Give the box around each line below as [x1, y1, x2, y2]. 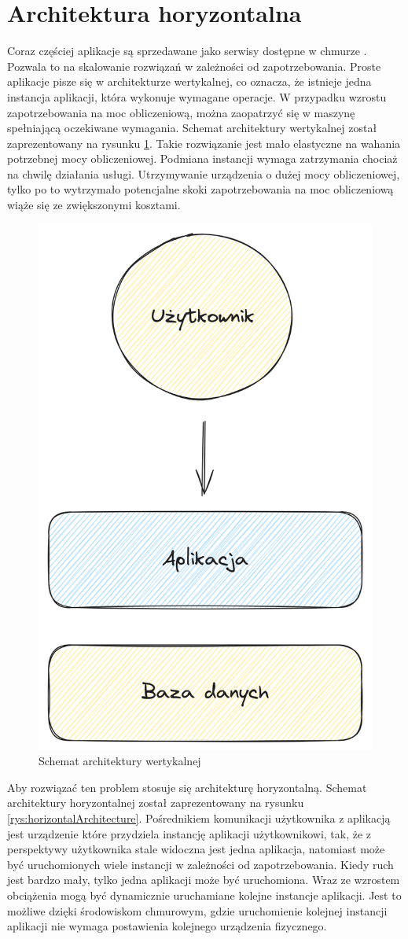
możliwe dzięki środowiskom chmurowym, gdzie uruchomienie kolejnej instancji [7, 902, 388, 919]
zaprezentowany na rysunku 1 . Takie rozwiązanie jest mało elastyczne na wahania [7, 134, 401, 151]
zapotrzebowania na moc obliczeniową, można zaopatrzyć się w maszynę [7, 104, 355, 120]
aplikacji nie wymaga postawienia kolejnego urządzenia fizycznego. [7, 918, 327, 934]
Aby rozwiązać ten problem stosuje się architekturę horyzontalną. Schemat [7, 779, 367, 795]
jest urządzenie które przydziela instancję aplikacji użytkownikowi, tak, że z [7, 825, 372, 841]
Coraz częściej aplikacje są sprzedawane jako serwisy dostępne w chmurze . [7, 42, 367, 59]
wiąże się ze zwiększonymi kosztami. [7, 197, 181, 213]
